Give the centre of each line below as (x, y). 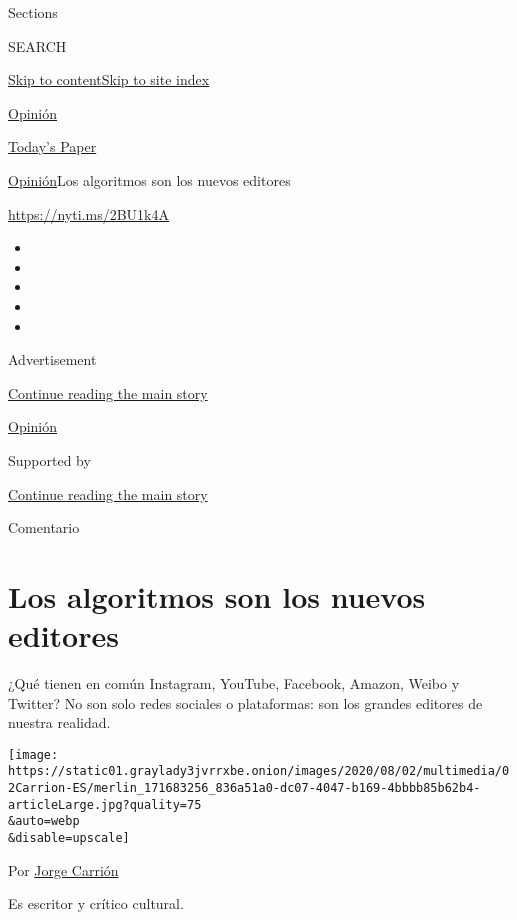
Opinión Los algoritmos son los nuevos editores (149, 179)
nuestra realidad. (59, 722)
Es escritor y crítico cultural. (96, 903)
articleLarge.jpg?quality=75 (105, 804)
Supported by (49, 459)
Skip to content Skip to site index (109, 79)
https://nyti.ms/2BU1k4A (88, 213)
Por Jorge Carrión (63, 869)
